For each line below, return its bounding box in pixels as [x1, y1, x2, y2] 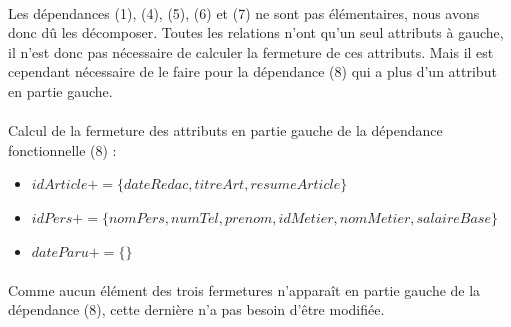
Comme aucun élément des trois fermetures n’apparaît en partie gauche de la [8, 279, 481, 300]
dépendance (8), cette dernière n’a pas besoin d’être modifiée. [8, 299, 385, 320]
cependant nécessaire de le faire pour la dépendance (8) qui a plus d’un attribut [8, 61, 497, 82]
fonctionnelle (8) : [8, 139, 117, 160]
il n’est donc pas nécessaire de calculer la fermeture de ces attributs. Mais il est [8, 41, 494, 62]
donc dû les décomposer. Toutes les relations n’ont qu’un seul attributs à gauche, [8, 22, 504, 43]
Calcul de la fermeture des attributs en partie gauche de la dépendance [8, 120, 443, 141]
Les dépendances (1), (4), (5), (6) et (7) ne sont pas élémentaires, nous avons [8, 2, 480, 23]
